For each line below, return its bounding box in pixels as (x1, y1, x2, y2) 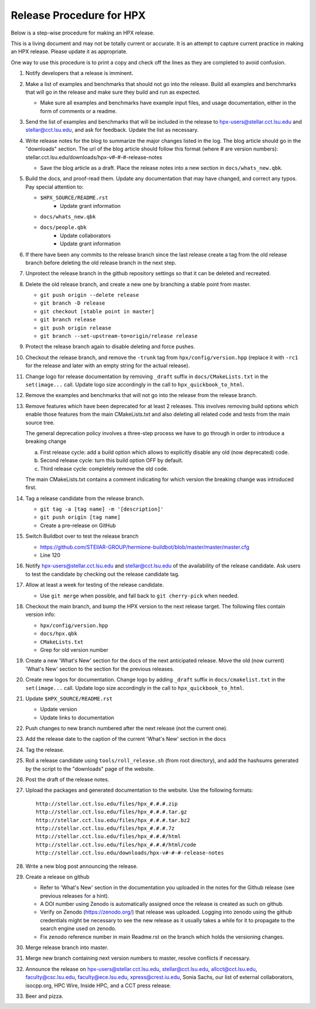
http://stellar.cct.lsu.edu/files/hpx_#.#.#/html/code (36, 841, 197, 848)
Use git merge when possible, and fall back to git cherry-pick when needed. (40, 592, 239, 599)
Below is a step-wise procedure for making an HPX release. (11, 29, 154, 36)
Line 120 (40, 552, 61, 559)
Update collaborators (60, 232, 111, 239)
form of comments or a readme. (40, 107, 117, 114)
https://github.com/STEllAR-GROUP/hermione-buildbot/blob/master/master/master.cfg (40, 543, 250, 550)
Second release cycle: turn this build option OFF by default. (40, 457, 184, 464)
